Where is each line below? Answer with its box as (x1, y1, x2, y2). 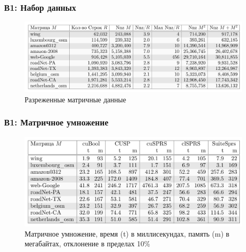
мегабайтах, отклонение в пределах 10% (25, 238, 150, 249)
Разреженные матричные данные (25, 94, 126, 104)
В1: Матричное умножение (4, 116, 109, 129)
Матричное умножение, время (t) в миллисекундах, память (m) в (25, 228, 230, 239)
